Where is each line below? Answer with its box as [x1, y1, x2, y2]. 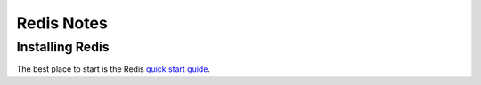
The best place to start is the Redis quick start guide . [16, 64, 211, 74]
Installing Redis [16, 39, 110, 55]
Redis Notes [16, 13, 109, 33]
